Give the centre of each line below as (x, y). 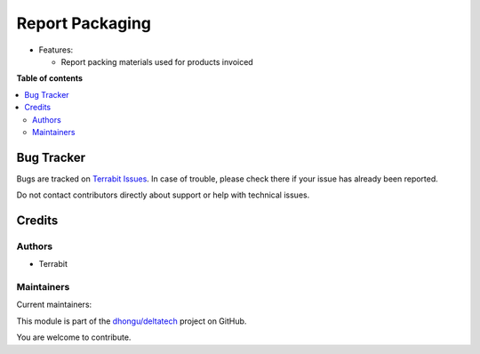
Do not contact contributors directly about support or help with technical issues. (163, 195)
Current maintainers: (54, 305)
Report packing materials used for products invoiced (157, 61)
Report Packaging (84, 23)
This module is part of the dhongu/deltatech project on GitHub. (132, 321)
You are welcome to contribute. (74, 337)
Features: (56, 50)
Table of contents (50, 78)
